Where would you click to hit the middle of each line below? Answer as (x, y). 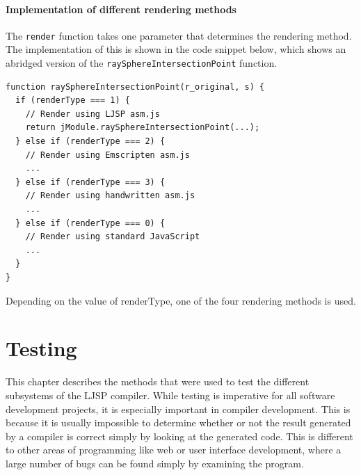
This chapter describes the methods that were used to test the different (158, 381)
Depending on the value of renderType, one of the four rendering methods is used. (181, 300)
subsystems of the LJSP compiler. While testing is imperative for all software (170, 395)
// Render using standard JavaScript (113, 237)
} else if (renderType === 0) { (90, 223)
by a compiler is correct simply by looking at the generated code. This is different (179, 436)
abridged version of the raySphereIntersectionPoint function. (142, 63)
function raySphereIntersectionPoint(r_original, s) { (135, 87)
